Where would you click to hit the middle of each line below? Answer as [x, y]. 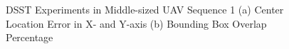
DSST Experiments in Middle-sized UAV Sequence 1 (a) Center [145, 9]
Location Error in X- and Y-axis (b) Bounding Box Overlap [136, 23]
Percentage [30, 37]
